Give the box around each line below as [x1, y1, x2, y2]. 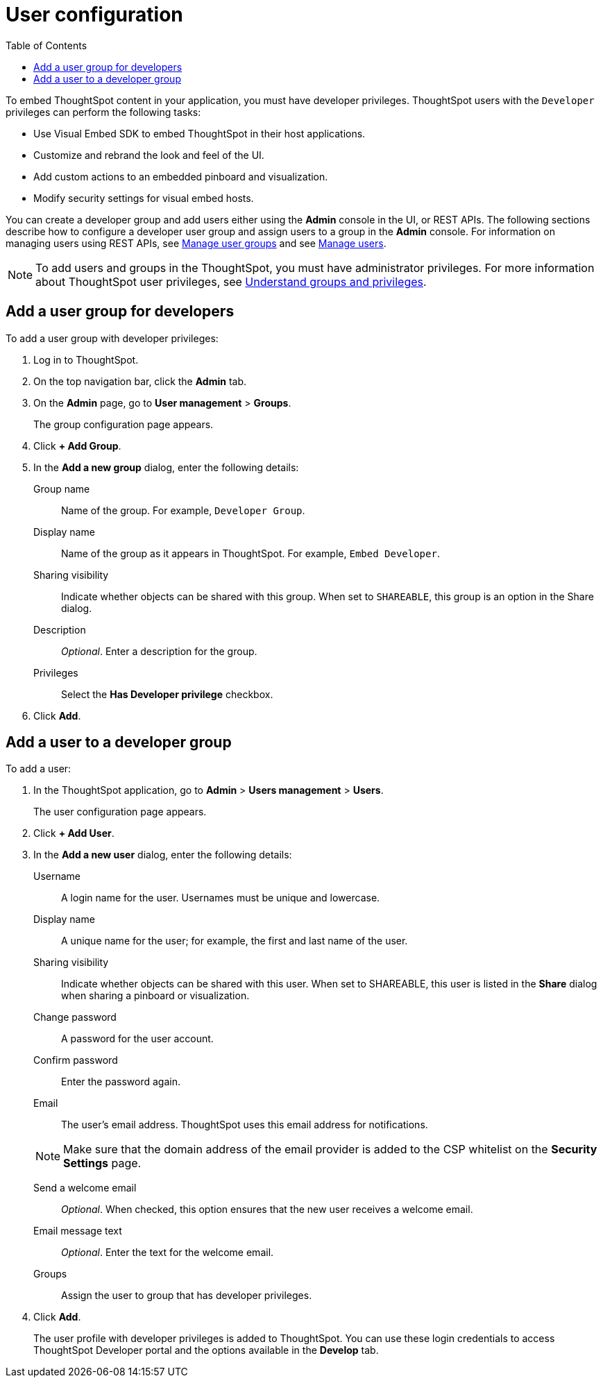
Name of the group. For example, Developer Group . [61, 504, 305, 516]
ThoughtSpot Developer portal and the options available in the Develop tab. [33, 1344, 379, 1357]
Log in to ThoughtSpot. [33, 353, 139, 366]
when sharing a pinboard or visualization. [61, 990, 250, 1002]
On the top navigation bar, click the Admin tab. [33, 375, 247, 387]
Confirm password [33, 1054, 118, 1067]
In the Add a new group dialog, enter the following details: [33, 461, 299, 473]
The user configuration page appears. [33, 806, 207, 818]
